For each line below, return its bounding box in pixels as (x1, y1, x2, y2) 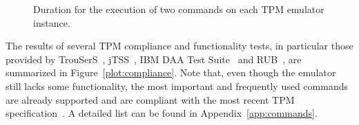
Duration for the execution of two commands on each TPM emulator (33, 2, 324, 16)
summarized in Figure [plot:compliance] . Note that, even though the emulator (6, 65, 336, 80)
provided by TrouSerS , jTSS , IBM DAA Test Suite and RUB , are (6, 52, 302, 66)
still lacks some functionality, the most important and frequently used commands (6, 78, 348, 93)
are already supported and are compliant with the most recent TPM (6, 92, 295, 106)
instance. (33, 15, 70, 30)
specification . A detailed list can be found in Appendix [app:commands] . (6, 106, 318, 120)
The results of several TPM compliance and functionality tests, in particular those (6, 38, 353, 53)
